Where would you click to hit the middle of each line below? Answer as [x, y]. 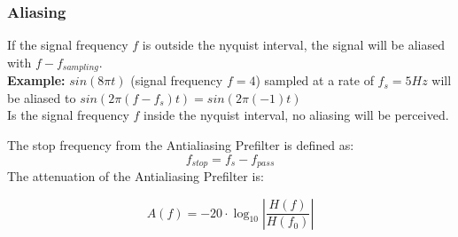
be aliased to [42, 97]
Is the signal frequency [68, 115]
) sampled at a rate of [314, 80]
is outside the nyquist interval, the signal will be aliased [293, 45]
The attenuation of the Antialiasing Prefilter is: [136, 176]
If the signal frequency [68, 45]
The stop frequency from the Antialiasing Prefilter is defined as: [181, 145]
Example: [36, 80]
